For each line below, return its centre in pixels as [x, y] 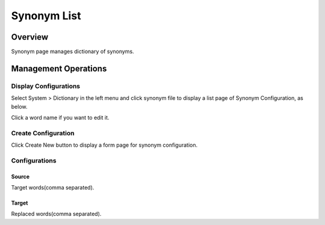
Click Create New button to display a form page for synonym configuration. [104, 145]
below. [19, 106]
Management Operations [59, 68]
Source [20, 176]
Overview [30, 37]
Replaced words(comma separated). [56, 214]
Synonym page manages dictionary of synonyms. [73, 52]
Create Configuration [43, 133]
